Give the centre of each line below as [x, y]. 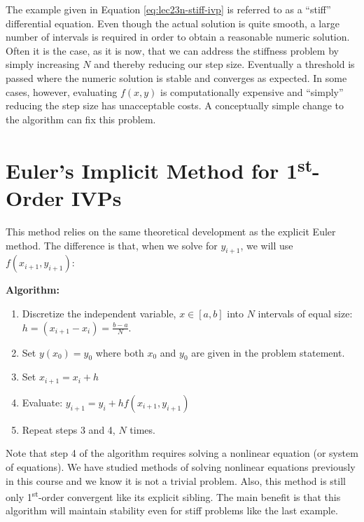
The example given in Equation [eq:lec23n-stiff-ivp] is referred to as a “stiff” [168, 9]
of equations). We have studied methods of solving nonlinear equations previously [181, 467]
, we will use [267, 245]
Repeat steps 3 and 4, [69, 429]
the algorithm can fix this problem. [81, 119]
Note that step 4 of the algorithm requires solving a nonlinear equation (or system [182, 453]
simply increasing [43, 64]
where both [120, 352]
